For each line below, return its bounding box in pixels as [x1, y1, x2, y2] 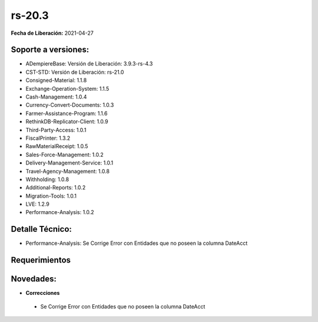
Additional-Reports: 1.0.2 [25, 184, 86, 191]
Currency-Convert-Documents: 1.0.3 [25, 101, 114, 109]
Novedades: [11, 274, 57, 284]
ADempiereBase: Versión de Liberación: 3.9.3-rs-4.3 [25, 60, 153, 67]
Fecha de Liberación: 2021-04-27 [11, 29, 94, 37]
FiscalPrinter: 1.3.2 [25, 134, 71, 142]
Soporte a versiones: [11, 45, 90, 55]
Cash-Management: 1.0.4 [25, 93, 87, 100]
